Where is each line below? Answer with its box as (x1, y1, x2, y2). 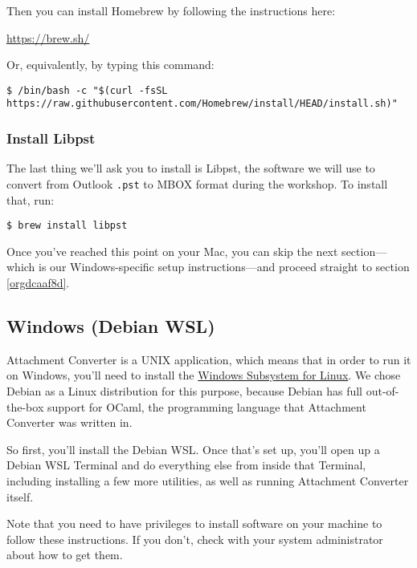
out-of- (366, 382, 399, 399)
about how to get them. (6, 546, 123, 563)
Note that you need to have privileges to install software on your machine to (6, 515, 382, 532)
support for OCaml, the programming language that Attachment (47, 398, 366, 415)
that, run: (6, 191, 55, 208)
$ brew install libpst (6, 220, 128, 232)
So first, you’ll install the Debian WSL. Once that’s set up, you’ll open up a (6, 440, 380, 457)
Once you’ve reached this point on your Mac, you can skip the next (6, 242, 338, 259)
